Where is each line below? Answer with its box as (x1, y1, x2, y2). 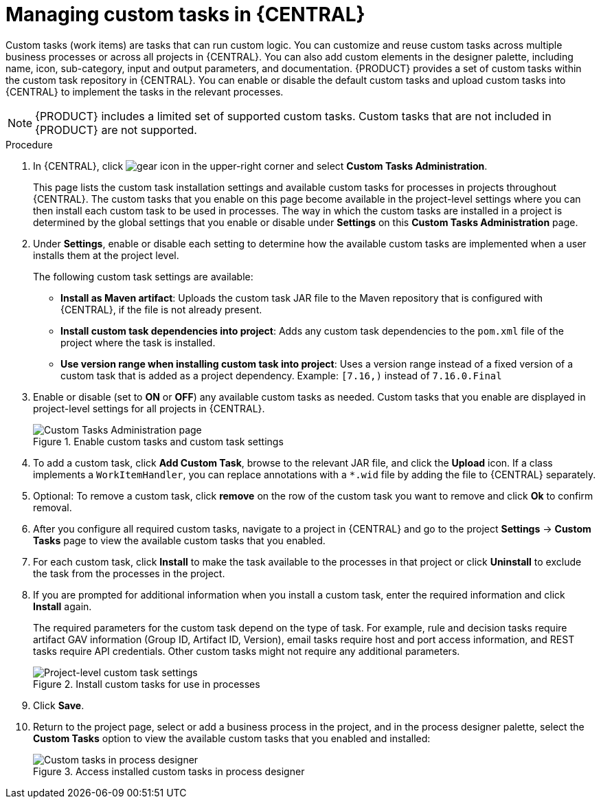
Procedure (5, 138, 53, 150)
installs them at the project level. (33, 249, 179, 261)
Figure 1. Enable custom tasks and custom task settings (33, 435, 284, 447)
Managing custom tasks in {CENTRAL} (5, 3, 365, 26)
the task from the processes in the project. (33, 567, 225, 579)
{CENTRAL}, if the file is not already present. (60, 303, 262, 315)
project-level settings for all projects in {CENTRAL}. (33, 402, 265, 414)
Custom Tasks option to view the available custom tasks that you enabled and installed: (33, 732, 431, 744)
